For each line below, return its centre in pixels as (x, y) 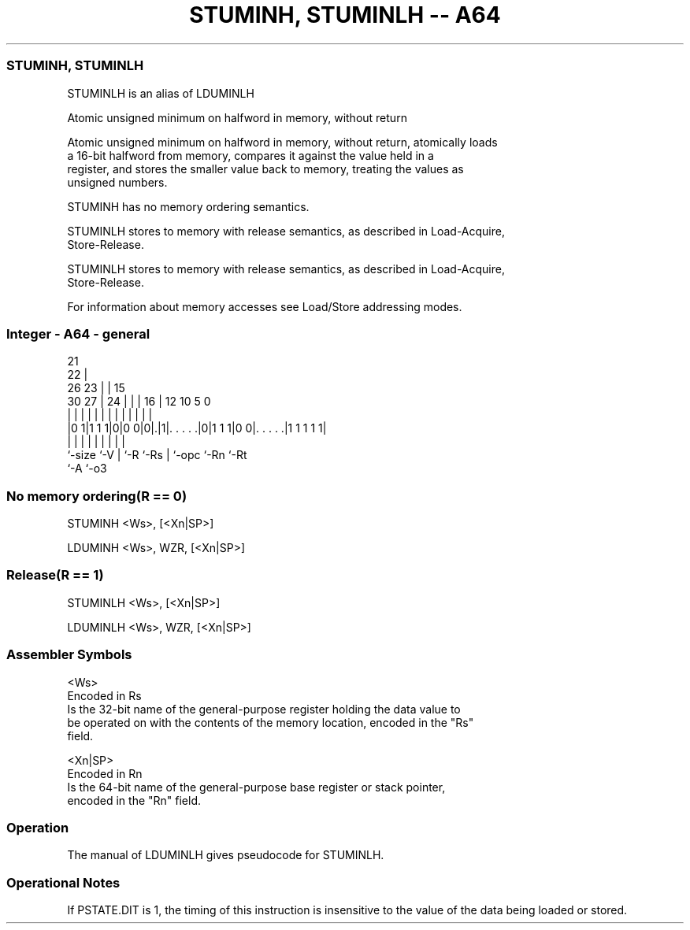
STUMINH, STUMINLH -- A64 (345, 15)
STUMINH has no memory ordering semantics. (188, 206)
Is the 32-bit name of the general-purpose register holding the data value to (264, 709)
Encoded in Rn (105, 773)
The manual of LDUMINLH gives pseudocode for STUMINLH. (226, 855)
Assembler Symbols (69, 655)
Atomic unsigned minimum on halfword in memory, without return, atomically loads (282, 142)
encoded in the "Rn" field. (134, 800)
